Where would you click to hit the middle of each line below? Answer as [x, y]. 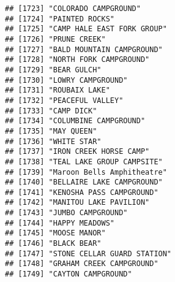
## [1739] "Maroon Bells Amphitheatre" [86, 172]
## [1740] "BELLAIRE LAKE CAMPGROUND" [84, 182]
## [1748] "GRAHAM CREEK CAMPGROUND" [82, 264]
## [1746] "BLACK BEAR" [53, 244]
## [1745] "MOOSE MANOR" [55, 233]
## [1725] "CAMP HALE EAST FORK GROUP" [86, 29]
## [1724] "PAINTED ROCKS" [60, 19]
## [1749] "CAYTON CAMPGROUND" [69, 274]
